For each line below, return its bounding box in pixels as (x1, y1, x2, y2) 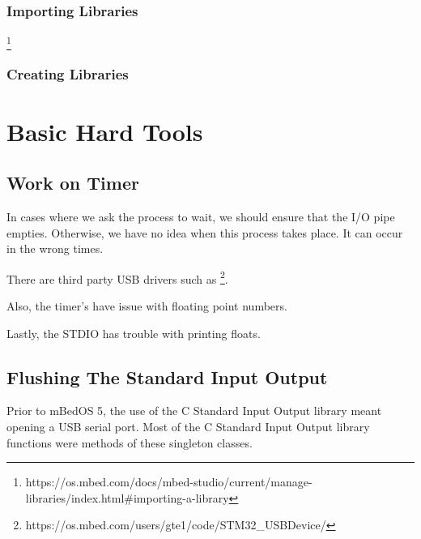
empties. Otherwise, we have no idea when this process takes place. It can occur (6, 224, 403, 241)
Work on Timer (6, 170, 139, 195)
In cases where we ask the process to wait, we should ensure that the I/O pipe (6, 207, 395, 225)
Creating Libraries (6, 64, 129, 84)
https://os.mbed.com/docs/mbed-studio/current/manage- (25, 473, 313, 490)
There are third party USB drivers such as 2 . (6, 267, 228, 287)
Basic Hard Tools (6, 114, 203, 148)
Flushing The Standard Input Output (6, 364, 328, 389)
